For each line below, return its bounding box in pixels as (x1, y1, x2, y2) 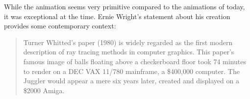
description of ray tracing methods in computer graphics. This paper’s (23, 47, 234, 57)
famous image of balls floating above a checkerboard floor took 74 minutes (23, 56, 246, 66)
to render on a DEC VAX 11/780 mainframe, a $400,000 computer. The (23, 66, 240, 76)
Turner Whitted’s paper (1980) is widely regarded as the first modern (23, 37, 233, 47)
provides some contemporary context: (4, 21, 116, 31)
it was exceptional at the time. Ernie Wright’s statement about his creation (4, 11, 230, 21)
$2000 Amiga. (23, 85, 65, 95)
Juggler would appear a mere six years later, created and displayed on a (23, 75, 239, 86)
